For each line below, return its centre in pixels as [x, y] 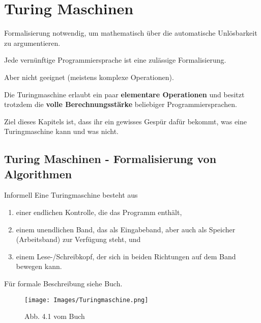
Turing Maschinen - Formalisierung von [110, 159]
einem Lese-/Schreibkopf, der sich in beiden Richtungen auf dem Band [126, 256]
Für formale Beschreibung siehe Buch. [63, 284]
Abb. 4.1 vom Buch [55, 316]
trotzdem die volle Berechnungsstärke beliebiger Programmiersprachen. [121, 104]
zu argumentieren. [32, 43]
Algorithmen [38, 173]
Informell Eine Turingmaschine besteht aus [71, 195]
